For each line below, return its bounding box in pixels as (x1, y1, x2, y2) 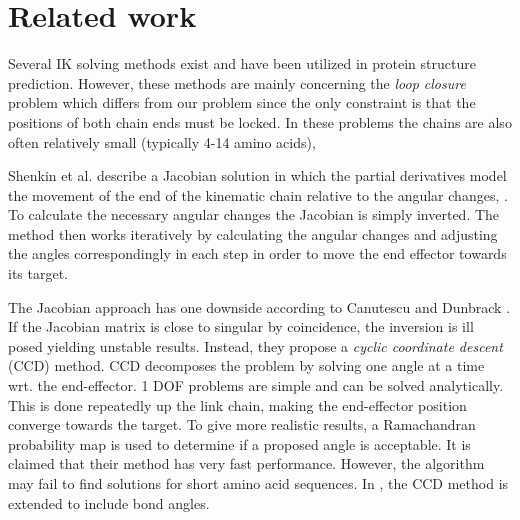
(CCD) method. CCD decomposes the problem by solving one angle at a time (8, 355, 485, 376)
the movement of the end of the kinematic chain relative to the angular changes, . (8, 184, 508, 205)
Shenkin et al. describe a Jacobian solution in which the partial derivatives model (8, 165, 507, 186)
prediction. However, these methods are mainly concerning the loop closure (8, 72, 466, 93)
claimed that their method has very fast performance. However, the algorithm (8, 453, 485, 474)
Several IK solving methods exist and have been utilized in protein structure (8, 53, 476, 74)
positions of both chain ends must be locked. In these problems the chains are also (8, 111, 512, 132)
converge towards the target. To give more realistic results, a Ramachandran (8, 414, 476, 435)
